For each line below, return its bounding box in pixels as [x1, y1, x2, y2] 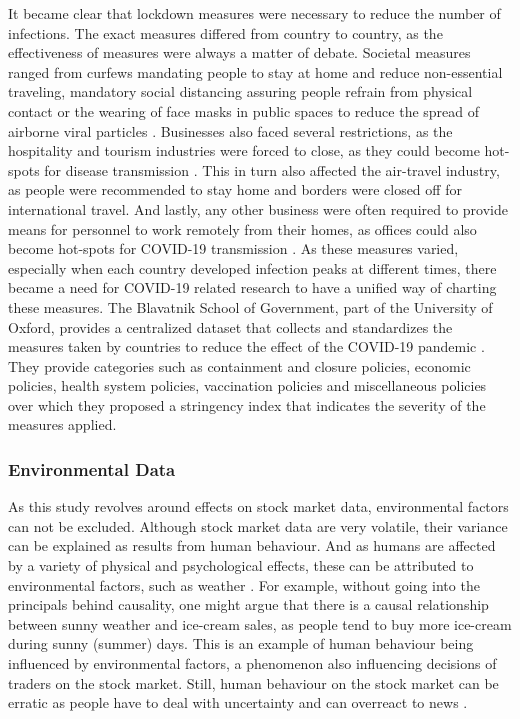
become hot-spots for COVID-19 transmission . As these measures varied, [8, 238, 459, 259]
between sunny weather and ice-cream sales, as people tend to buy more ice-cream [8, 613, 512, 634]
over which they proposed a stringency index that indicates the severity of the [8, 394, 486, 415]
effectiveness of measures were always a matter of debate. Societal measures [8, 42, 471, 63]
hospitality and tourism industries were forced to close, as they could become [8, 140, 480, 161]
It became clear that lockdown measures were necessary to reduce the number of [8, 3, 501, 23]
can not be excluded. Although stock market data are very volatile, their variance [8, 515, 508, 536]
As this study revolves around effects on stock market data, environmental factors [8, 496, 509, 517]
